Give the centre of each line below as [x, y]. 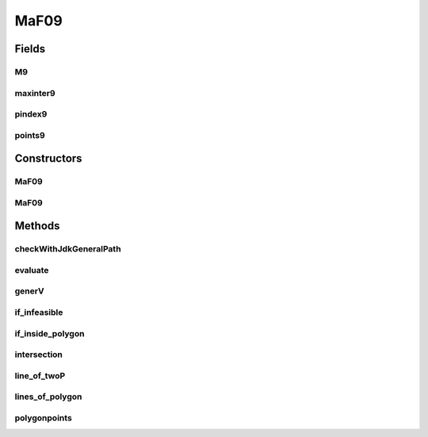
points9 [30, 135]
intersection [39, 355]
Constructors [48, 159]
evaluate [32, 270]
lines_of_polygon [48, 397]
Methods [37, 226]
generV [29, 291]
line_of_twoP [40, 375]
